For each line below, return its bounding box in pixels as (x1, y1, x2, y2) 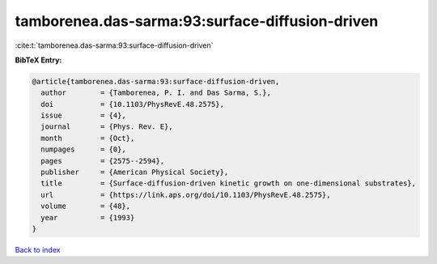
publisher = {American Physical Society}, (40, 168, 229, 177)
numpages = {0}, (40, 145, 127, 154)
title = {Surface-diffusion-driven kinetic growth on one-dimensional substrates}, (40, 179, 417, 188)
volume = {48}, (40, 202, 131, 211)
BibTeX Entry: (15, 55, 62, 65)
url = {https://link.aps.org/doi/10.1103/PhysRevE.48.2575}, (40, 190, 331, 199)
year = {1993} (40, 213, 135, 222)
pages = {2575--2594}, (40, 156, 165, 165)
